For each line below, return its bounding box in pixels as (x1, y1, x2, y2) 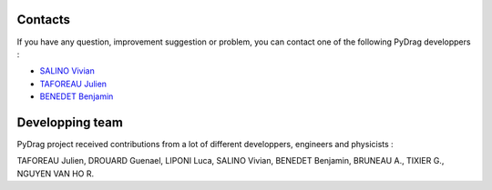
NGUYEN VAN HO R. (16, 168, 95, 179)
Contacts (16, 12, 71, 27)
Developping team (16, 115, 123, 130)
